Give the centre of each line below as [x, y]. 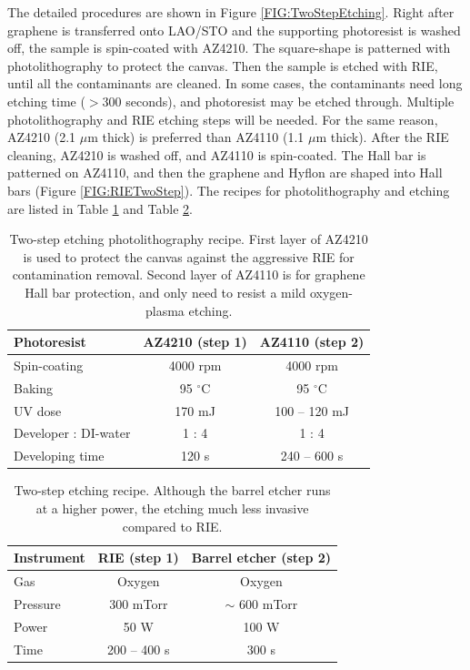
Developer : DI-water [72, 433]
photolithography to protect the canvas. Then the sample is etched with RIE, [223, 65]
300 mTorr [139, 603]
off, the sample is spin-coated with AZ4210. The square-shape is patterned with [229, 48]
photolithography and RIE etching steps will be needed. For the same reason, [223, 119]
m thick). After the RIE [382, 137]
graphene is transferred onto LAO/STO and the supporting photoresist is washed [234, 30]
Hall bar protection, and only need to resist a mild [165, 292]
